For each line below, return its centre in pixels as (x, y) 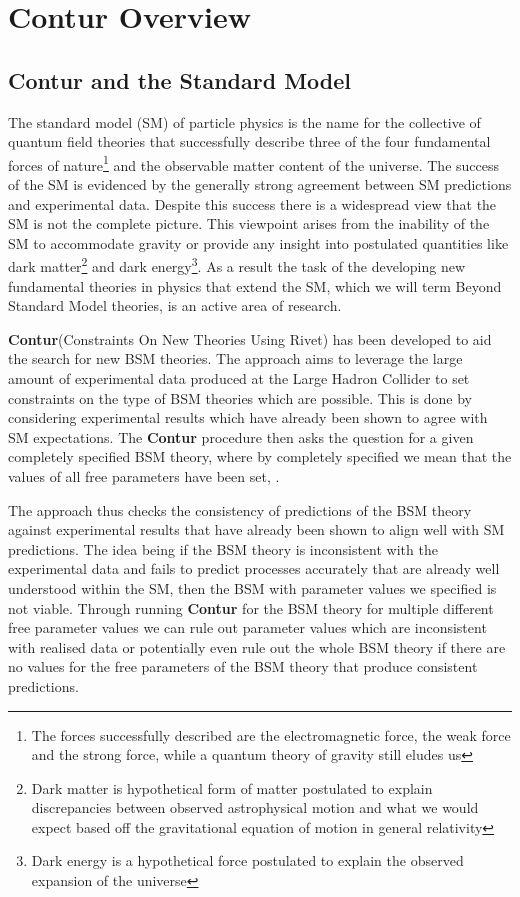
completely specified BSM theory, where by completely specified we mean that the (260, 456)
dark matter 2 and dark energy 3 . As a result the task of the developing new (237, 265)
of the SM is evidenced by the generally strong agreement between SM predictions (260, 184)
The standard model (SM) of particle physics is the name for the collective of (244, 121)
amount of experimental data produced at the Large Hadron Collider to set (239, 378)
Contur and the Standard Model (180, 79)
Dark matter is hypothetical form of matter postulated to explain (232, 787)
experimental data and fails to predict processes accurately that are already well (254, 568)
